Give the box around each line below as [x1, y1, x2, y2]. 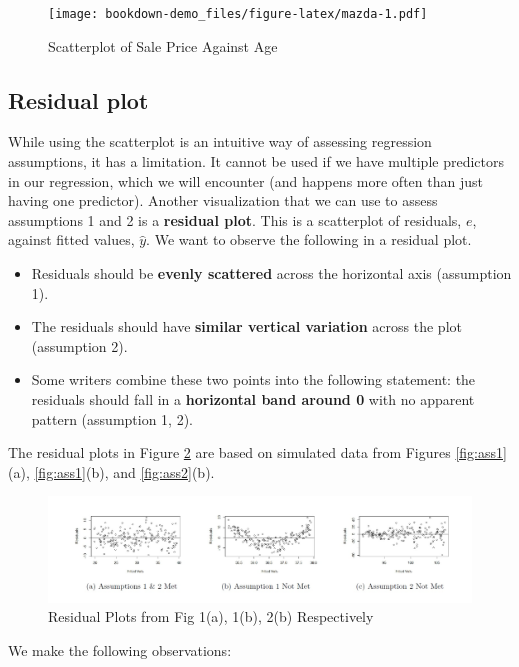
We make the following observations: [8, 639, 232, 660]
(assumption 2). [31, 335, 128, 356]
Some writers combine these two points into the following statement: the [31, 369, 476, 390]
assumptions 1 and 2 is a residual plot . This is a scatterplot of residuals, [8, 209, 462, 230]
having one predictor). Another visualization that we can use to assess [8, 190, 438, 211]
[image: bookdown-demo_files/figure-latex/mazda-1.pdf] [48, 7, 428, 21]
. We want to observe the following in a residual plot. [146, 229, 472, 250]
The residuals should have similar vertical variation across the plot [31, 316, 462, 337]
